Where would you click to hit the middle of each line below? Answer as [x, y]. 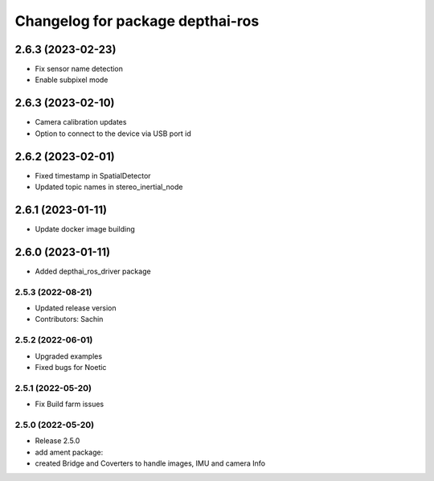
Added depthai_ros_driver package [93, 271]
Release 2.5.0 [57, 441]
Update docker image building [85, 228]
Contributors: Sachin [69, 319]
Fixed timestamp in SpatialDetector [93, 175]
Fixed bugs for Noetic [71, 367]
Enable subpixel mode [72, 80]
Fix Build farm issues [70, 404]
